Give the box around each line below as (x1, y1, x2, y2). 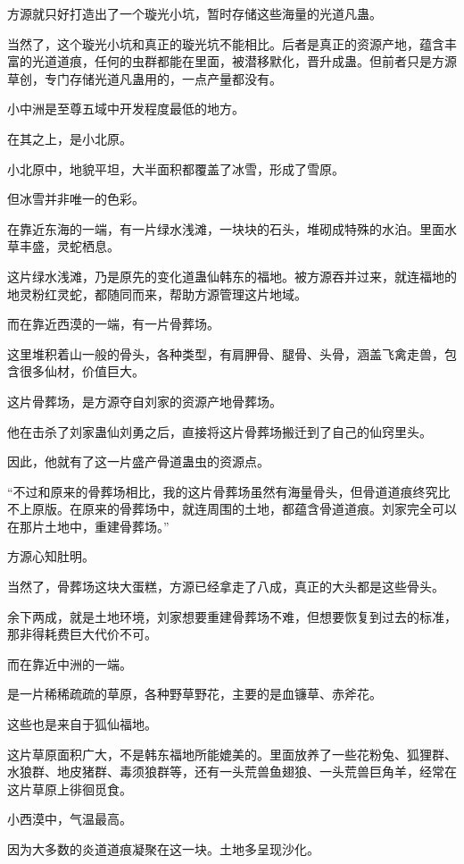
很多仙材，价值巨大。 (19, 362, 145, 381)
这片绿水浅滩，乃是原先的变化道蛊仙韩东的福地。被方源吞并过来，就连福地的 (7, 266, 457, 285)
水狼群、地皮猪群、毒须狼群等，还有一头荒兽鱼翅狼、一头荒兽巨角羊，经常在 (7, 762, 457, 781)
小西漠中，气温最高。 (7, 809, 132, 828)
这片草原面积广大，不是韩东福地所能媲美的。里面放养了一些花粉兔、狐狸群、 (7, 744, 457, 763)
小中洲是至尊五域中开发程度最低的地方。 (7, 99, 244, 118)
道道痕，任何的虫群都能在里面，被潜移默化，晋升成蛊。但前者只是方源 (44, 52, 457, 71)
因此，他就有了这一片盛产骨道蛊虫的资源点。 (7, 452, 269, 471)
